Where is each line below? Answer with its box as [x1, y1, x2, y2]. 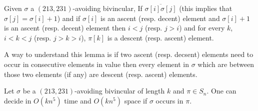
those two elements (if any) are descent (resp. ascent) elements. [4, 68, 197, 79]
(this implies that [179, 3, 232, 13]
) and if [57, 12, 80, 23]
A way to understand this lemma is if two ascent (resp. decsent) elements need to [4, 49, 253, 59]
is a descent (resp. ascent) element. [107, 32, 214, 42]
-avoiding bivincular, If [72, 3, 142, 13]
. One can [206, 85, 236, 96]
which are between [197, 58, 254, 69]
